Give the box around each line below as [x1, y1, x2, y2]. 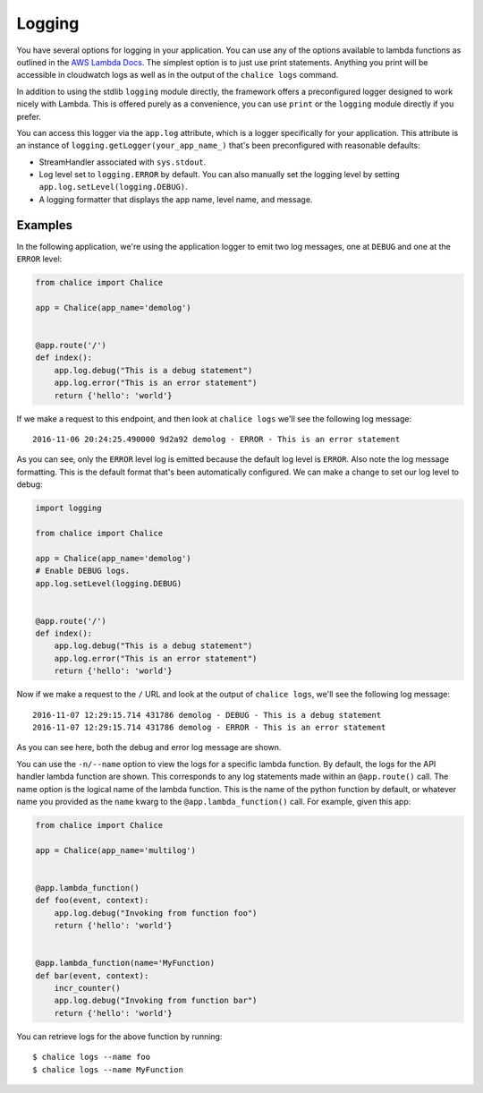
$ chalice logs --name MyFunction [32, 1064, 183, 1074]
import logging [35, 503, 102, 514]
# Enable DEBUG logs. [35, 566, 131, 576]
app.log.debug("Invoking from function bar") [54, 995, 258, 1006]
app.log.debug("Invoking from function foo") [54, 908, 258, 918]
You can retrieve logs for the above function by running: [16, 1030, 223, 1042]
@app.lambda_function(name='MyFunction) [35, 958, 215, 969]
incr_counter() [54, 983, 121, 994]
